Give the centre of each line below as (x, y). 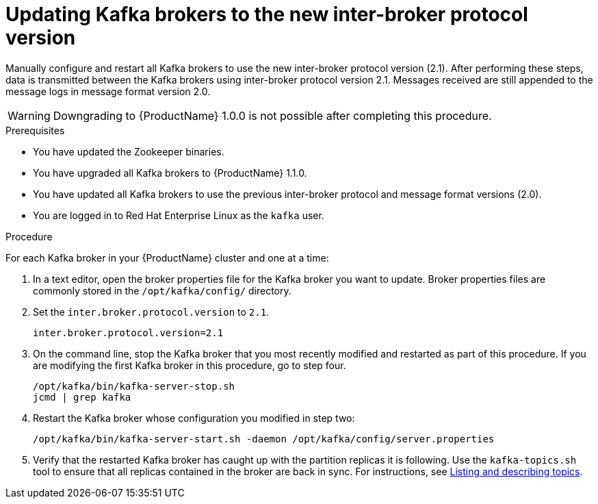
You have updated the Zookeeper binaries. (129, 151)
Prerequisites (35, 130)
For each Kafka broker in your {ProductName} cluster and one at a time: (167, 257)
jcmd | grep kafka (82, 397)
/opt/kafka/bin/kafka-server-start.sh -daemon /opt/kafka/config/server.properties (264, 439)
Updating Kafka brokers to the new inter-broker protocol (267, 14)
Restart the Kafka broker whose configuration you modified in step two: (194, 418)
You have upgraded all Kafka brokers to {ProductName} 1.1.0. (170, 173)
